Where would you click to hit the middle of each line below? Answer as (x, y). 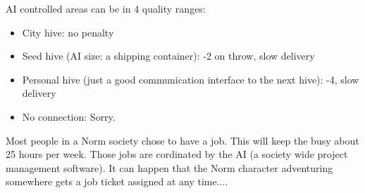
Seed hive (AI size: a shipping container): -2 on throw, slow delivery (168, 56)
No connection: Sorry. (69, 116)
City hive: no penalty (68, 32)
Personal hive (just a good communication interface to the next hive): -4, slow (191, 79)
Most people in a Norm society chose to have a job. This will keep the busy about (182, 140)
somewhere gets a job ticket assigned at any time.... (117, 181)
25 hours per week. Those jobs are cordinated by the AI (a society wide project (177, 154)
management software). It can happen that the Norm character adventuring (169, 167)
